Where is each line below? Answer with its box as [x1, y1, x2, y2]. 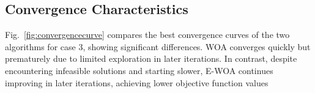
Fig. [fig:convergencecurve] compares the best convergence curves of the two [5, 28, 290, 41]
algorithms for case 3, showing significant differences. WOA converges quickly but [5, 40, 311, 53]
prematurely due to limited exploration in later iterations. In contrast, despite [5, 52, 297, 65]
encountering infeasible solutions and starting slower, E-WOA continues [5, 64, 273, 76]
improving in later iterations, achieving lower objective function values [5, 76, 269, 89]
